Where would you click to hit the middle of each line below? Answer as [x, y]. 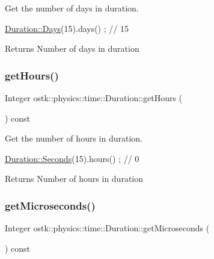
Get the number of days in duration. [72, 8]
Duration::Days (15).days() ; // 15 [67, 28]
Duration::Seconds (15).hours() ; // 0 [72, 158]
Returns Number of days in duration [72, 48]
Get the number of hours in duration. [74, 138]
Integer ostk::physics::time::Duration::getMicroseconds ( [107, 228]
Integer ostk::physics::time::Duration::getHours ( [94, 98]
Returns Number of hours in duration [74, 179]
